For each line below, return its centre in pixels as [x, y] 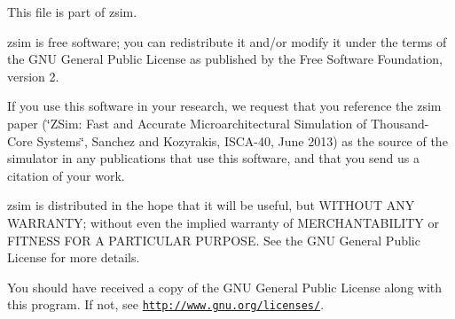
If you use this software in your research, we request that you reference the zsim [224, 106]
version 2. [33, 76]
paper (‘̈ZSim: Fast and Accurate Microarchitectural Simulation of [187, 123]
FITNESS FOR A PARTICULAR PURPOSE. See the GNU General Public [214, 240]
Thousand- [400, 123]
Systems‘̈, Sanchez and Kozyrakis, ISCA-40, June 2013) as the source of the [242, 140]
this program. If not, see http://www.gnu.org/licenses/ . [166, 304]
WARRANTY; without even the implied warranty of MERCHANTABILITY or [224, 222]
